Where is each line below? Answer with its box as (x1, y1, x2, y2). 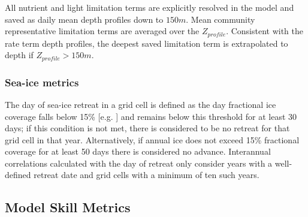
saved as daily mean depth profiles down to (5, 13, 164, 25)
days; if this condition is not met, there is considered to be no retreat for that (5, 122, 290, 134)
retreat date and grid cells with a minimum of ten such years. (34, 168, 259, 181)
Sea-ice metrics (5, 74, 79, 89)
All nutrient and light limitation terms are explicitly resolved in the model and (5, 1, 294, 13)
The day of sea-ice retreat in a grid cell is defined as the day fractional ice (5, 98, 276, 110)
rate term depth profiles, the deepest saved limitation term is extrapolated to (5, 37, 288, 49)
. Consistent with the (226, 25, 304, 37)
